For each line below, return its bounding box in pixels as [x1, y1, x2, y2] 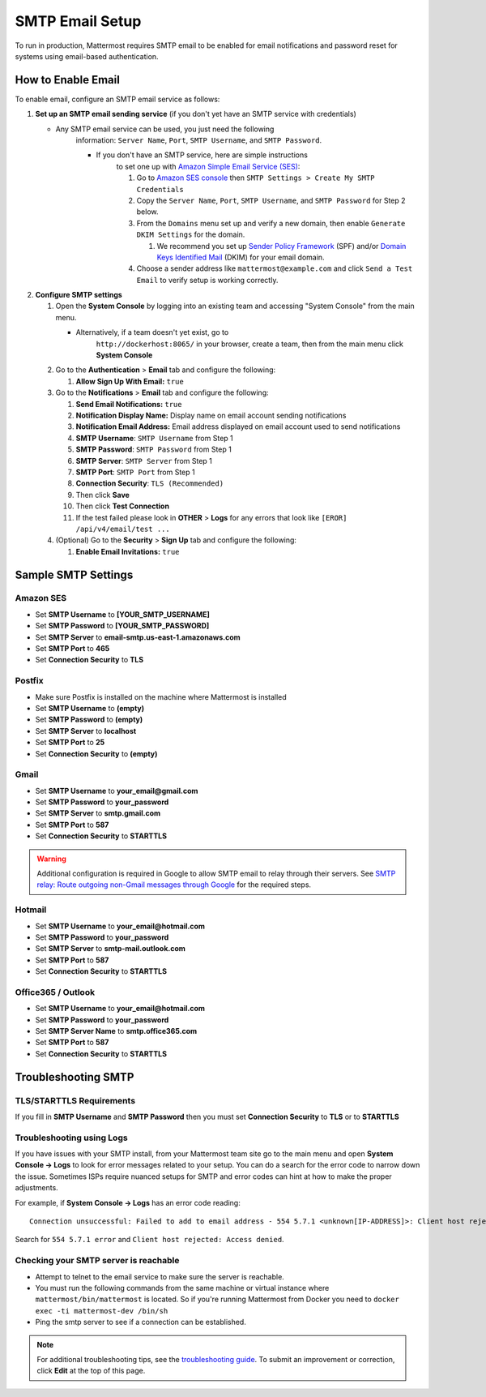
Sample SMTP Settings [15, 568, 134, 581]
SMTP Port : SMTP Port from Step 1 [75, 467, 195, 477]
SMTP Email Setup [15, 12, 142, 30]
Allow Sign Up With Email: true [75, 376, 184, 386]
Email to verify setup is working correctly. [136, 275, 279, 285]
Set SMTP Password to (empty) [35, 714, 143, 725]
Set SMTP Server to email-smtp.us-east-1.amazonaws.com [35, 632, 241, 642]
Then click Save [75, 490, 130, 499]
